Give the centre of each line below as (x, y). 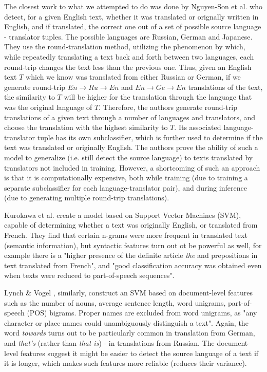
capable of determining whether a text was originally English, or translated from (131, 225)
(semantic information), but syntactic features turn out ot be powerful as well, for (133, 245)
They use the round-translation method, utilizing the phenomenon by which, (125, 46)
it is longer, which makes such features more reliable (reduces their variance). (126, 363)
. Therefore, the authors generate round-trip (168, 107)
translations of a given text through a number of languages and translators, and (130, 117)
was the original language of (48, 107)
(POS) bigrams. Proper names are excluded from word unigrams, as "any (142, 313)
